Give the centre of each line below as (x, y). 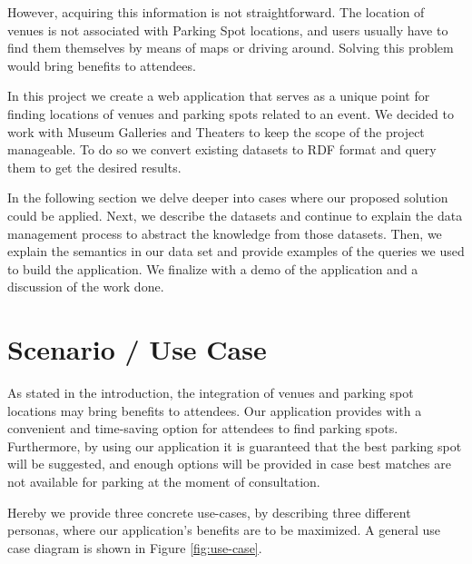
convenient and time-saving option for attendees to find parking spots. (203, 428)
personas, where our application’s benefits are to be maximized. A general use (224, 530)
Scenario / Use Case (137, 349)
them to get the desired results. (94, 167)
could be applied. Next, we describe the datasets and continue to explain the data (235, 215)
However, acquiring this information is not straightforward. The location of (216, 12)
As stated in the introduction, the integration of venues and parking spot (211, 393)
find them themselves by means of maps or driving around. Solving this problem (231, 48)
